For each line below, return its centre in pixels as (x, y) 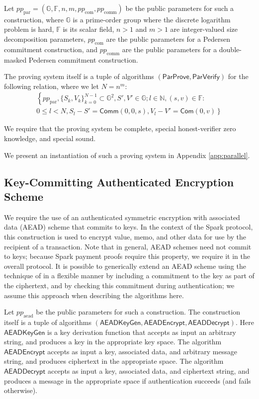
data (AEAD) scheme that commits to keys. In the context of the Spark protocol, (129, 227)
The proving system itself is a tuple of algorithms (79, 76)
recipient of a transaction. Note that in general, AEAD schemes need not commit (128, 246)
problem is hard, (29, 29)
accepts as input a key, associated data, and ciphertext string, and (148, 370)
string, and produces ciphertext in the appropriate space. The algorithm (114, 361)
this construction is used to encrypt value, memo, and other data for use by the (125, 236)
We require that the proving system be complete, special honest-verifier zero (120, 128)
